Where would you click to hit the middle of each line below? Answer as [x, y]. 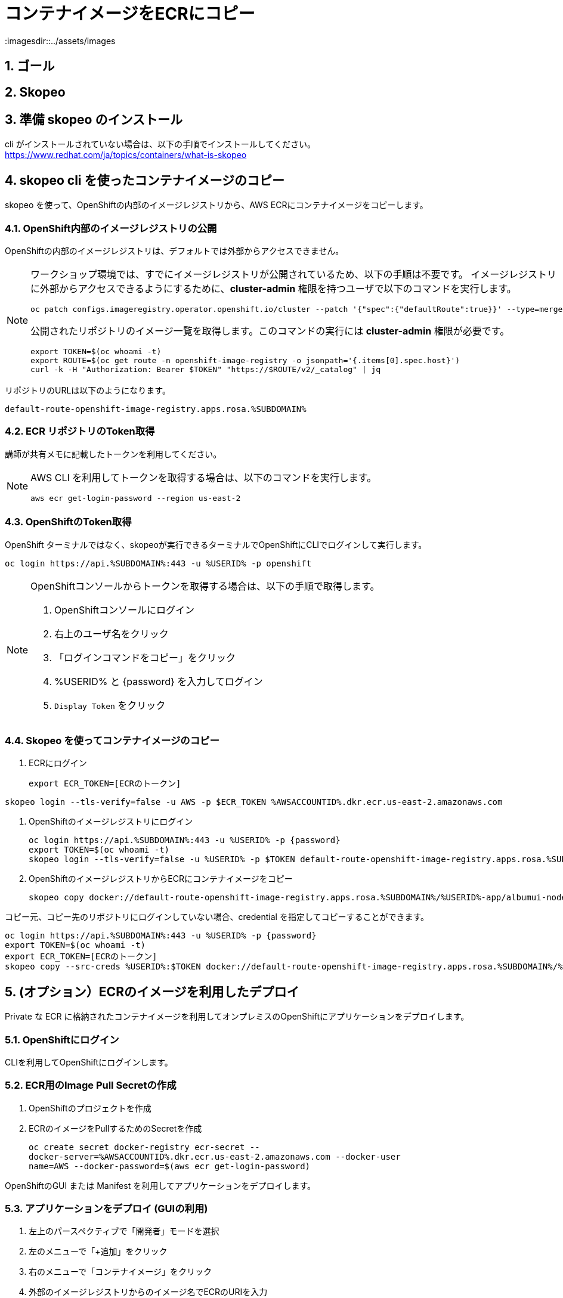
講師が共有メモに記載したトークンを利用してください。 [113, 454]
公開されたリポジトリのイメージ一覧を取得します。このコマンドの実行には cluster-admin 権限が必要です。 [270, 331]
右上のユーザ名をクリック [112, 633]
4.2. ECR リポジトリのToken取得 [80, 431]
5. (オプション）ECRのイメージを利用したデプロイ [152, 992]
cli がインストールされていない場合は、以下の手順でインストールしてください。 [160, 144]
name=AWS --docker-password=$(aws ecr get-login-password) [170, 1166]
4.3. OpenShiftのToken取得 [68, 522]
